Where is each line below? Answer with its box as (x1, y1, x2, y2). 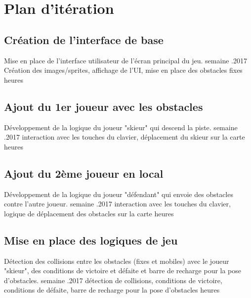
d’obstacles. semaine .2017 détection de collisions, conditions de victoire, (4, 275, 222, 285)
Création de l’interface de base (4, 32, 164, 47)
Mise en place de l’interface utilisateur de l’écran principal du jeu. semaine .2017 (4, 55, 247, 65)
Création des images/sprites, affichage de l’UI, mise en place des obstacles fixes (4, 65, 243, 75)
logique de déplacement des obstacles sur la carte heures (4, 208, 174, 218)
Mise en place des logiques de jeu (4, 232, 178, 248)
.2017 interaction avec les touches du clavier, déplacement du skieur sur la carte (4, 132, 245, 142)
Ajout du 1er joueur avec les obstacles (4, 99, 203, 114)
